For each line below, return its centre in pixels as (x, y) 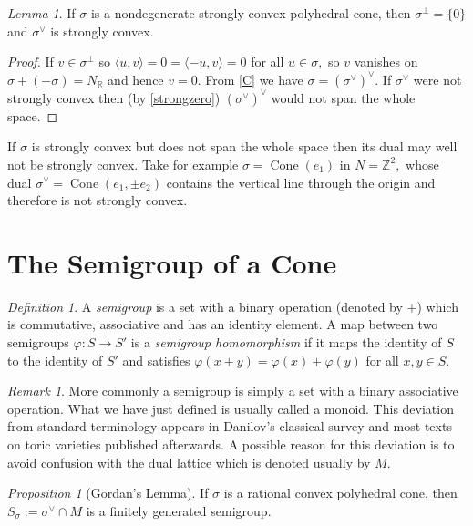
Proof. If (31, 62)
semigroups (38, 342)
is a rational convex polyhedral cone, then (340, 493)
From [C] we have (254, 79)
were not (437, 79)
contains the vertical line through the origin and (301, 182)
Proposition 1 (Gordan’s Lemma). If (108, 493)
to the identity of (55, 360)
